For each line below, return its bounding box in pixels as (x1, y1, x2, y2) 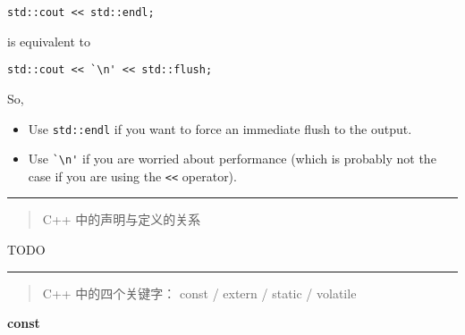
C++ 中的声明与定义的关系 (42, 210, 201, 229)
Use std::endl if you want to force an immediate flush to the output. (28, 119, 412, 138)
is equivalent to (7, 31, 91, 50)
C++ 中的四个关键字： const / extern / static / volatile (42, 283, 357, 302)
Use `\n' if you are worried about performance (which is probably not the (28, 149, 436, 168)
